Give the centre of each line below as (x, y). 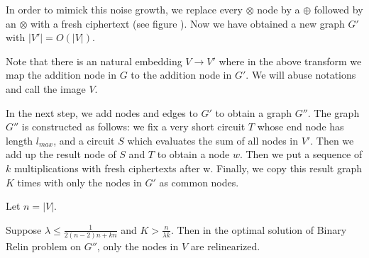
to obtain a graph (253, 112)
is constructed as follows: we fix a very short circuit (133, 127)
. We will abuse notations (301, 75)
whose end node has (301, 127)
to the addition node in (181, 75)
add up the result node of (61, 154)
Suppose (24, 229)
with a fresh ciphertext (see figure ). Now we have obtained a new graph (188, 23)
